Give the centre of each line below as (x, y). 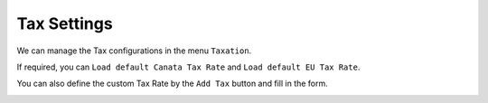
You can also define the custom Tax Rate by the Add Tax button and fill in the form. (173, 84)
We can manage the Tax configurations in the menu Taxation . (134, 51)
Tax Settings (65, 23)
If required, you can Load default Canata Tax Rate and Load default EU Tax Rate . (188, 67)
